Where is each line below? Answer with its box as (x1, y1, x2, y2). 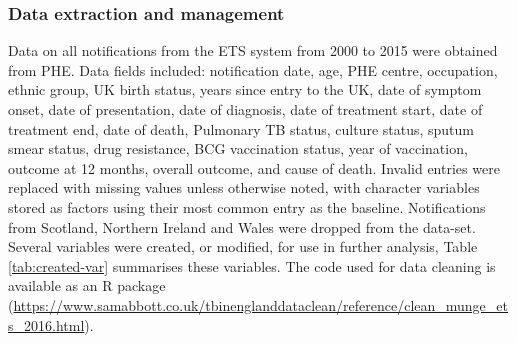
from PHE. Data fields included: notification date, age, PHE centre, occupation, (8, 59, 498, 80)
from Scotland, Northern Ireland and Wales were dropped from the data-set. (8, 216, 476, 237)
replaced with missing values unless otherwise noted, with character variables (8, 177, 480, 198)
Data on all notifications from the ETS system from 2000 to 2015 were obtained (8, 40, 498, 61)
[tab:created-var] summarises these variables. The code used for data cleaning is (8, 255, 496, 276)
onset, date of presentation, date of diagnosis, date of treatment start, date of (8, 99, 483, 119)
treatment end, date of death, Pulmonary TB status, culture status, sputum (8, 118, 475, 139)
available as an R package (8, 275, 166, 296)
